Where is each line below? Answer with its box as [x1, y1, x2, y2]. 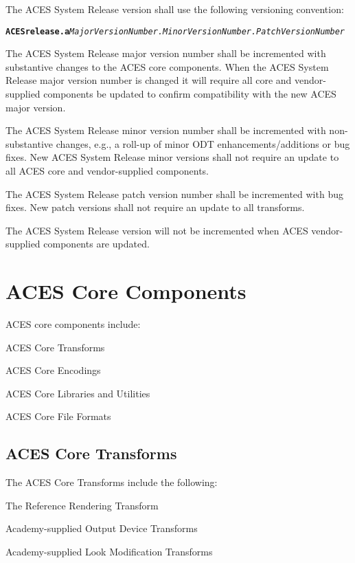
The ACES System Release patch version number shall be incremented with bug [5, 186, 343, 201]
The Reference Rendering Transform [5, 498, 159, 512]
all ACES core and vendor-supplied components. [5, 164, 209, 177]
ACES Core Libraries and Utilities [5, 386, 150, 400]
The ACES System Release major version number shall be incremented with [5, 46, 326, 60]
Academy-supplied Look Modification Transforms [5, 544, 213, 559]
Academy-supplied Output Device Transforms [5, 521, 198, 536]
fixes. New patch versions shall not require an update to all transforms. [5, 200, 305, 214]
